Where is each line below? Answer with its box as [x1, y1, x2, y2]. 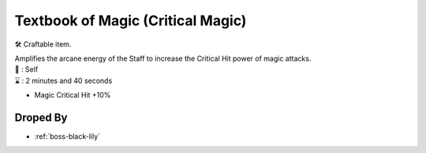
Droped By [14, 110, 68, 124]
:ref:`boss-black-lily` [34, 132, 101, 141]
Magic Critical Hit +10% [34, 91, 111, 100]
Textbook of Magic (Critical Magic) [14, 12, 247, 29]
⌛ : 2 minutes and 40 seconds [14, 76, 113, 85]
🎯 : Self [14, 65, 39, 74]
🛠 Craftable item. [14, 39, 72, 49]
